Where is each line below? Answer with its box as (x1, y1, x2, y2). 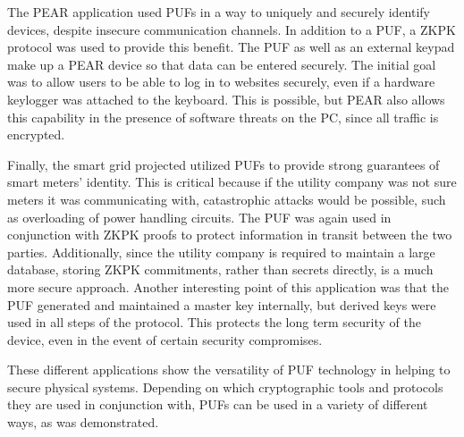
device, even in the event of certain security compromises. (7, 330, 323, 349)
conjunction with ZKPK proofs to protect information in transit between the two (7, 225, 452, 244)
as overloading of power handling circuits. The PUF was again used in (7, 207, 392, 226)
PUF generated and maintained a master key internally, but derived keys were (7, 295, 436, 314)
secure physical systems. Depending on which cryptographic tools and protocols (7, 377, 443, 396)
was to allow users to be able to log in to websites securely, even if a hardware (7, 72, 435, 91)
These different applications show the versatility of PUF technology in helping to (7, 360, 451, 379)
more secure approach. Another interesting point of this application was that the (7, 277, 450, 296)
